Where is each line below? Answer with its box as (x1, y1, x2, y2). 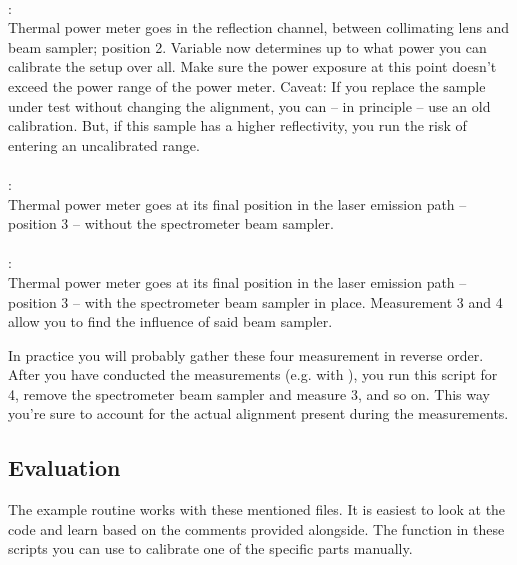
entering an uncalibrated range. (8, 134, 200, 155)
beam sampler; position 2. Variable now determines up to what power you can (8, 36, 487, 57)
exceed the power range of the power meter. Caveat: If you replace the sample (8, 75, 486, 96)
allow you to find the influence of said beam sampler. (8, 311, 333, 332)
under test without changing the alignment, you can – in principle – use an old (8, 95, 491, 116)
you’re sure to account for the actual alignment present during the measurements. (8, 403, 509, 424)
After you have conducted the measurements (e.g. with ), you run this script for (8, 364, 498, 385)
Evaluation (8, 452, 121, 483)
